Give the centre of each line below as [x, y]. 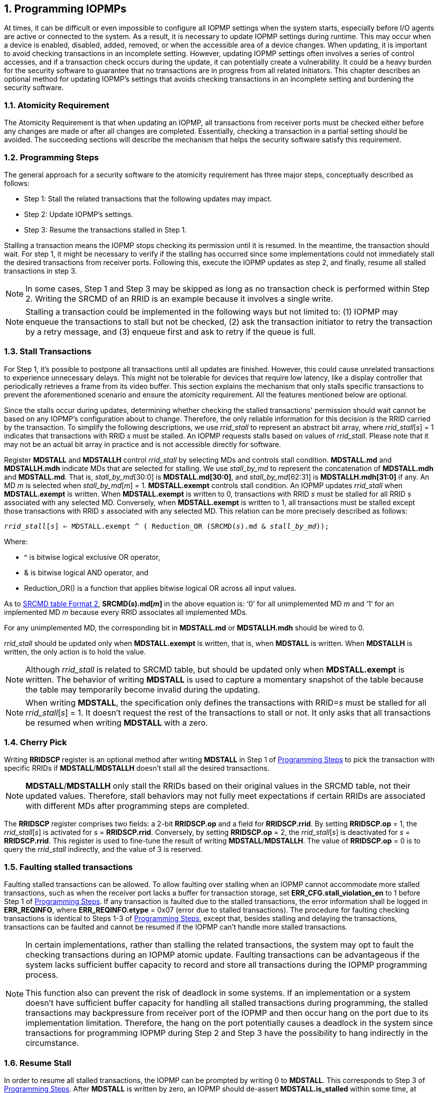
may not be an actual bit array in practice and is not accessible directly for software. [143, 444]
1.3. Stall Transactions [48, 352]
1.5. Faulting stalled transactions [69, 867]
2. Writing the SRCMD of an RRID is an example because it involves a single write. [179, 298]
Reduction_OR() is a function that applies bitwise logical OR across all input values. [160, 588]
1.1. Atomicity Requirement [57, 105]
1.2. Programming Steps [52, 157]
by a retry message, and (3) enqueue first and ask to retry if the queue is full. [171, 332]
